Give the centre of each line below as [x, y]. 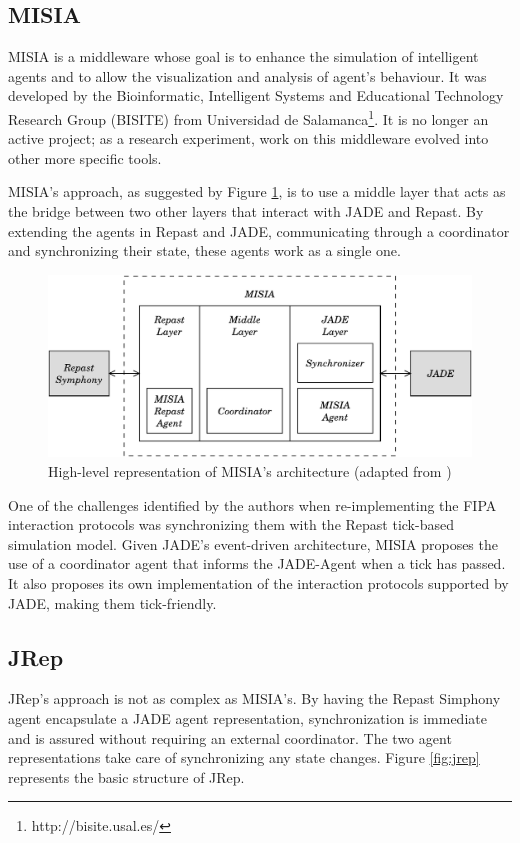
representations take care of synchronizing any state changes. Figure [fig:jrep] [244, 757]
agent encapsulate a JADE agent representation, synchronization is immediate [247, 717]
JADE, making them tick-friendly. [112, 602]
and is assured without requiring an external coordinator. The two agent [230, 737]
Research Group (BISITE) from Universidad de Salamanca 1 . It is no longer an [248, 117]
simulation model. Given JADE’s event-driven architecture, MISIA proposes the [253, 543]
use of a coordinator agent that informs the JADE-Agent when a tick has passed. [257, 563]
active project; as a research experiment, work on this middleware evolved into [248, 138]
